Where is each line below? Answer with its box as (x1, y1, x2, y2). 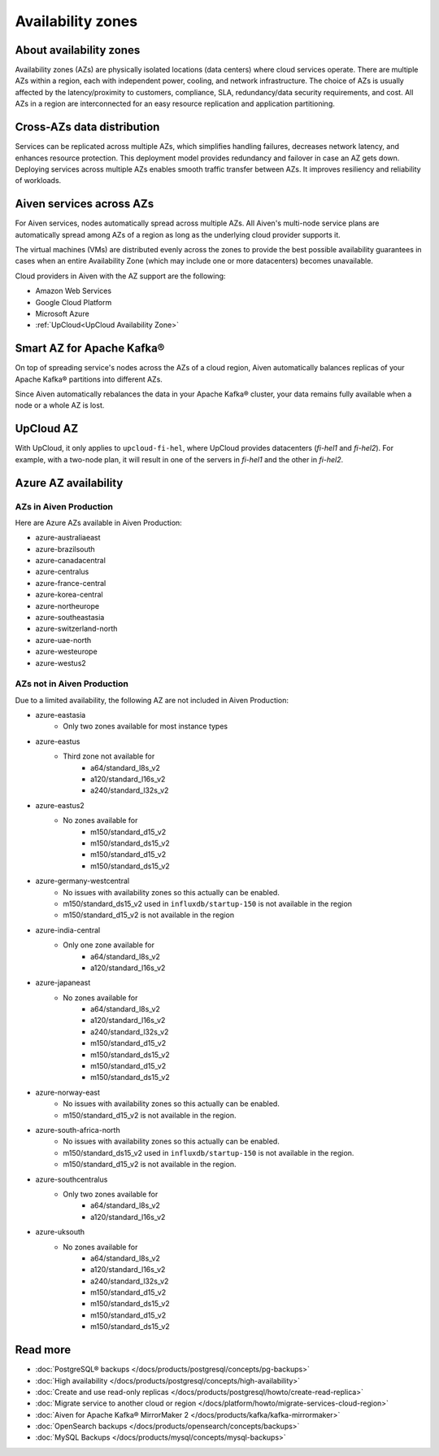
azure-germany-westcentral (35, 876, 130, 886)
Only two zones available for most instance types (63, 721, 228, 732)
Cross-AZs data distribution (15, 120, 160, 134)
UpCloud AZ (15, 422, 79, 435)
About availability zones (15, 43, 141, 57)
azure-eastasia (35, 711, 86, 720)
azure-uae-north (35, 635, 92, 645)
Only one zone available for (63, 940, 154, 950)
